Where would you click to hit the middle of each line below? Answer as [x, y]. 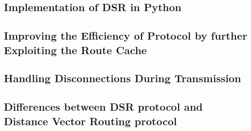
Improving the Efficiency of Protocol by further [126, 36]
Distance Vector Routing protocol [90, 121]
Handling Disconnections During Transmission [123, 78]
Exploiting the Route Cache [75, 50]
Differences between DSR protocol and [103, 107]
